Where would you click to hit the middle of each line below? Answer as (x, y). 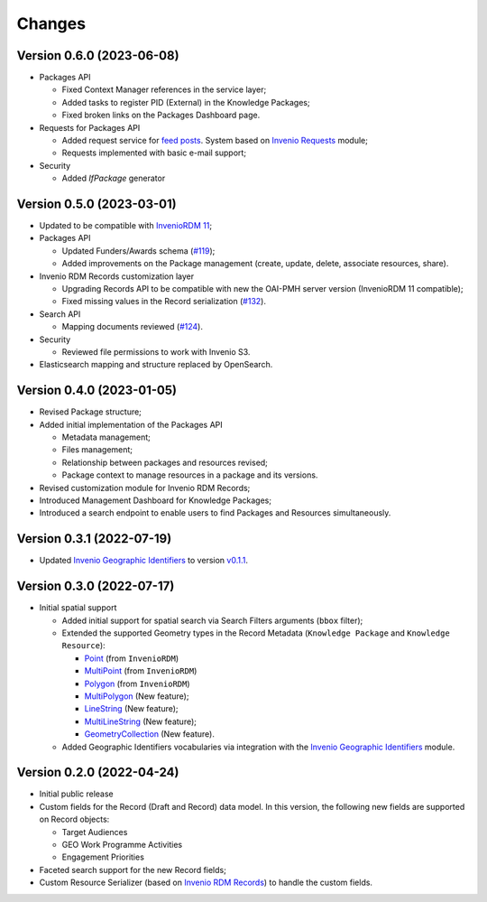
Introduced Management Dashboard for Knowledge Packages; (156, 500)
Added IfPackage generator (114, 178)
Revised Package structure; (90, 412)
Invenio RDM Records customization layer (116, 276)
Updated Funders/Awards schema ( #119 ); (138, 251)
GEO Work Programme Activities (122, 845)
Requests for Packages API (90, 127)
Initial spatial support (78, 608)
